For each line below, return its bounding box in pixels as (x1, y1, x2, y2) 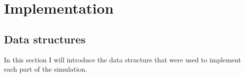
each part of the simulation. (4, 64, 88, 74)
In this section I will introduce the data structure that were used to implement (4, 54, 241, 64)
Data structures (4, 31, 86, 46)
